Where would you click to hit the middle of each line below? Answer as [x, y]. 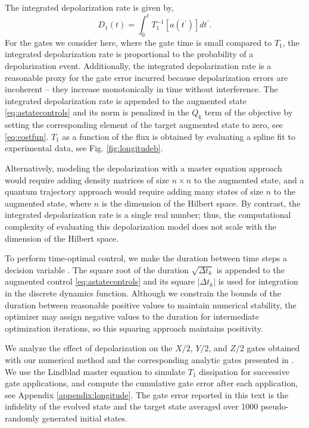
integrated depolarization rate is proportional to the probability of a [129, 54]
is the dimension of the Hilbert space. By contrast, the [201, 203]
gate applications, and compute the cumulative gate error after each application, [152, 383]
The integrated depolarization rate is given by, [89, 7]
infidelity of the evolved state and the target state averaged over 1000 [132, 406]
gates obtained [273, 348]
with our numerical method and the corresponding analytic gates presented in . [149, 359]
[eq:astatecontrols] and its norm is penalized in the [97, 112]
